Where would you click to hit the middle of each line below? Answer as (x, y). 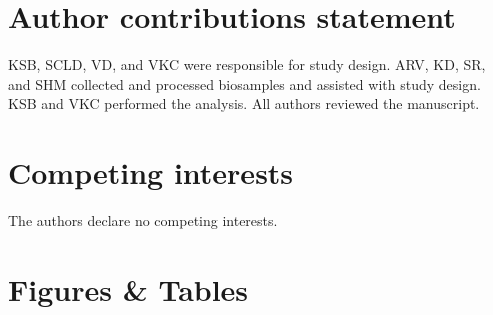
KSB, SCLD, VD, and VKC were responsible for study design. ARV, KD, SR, (247, 64)
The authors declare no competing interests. (143, 220)
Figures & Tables (128, 288)
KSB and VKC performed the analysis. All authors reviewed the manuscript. (244, 103)
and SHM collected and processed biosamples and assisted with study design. (244, 83)
